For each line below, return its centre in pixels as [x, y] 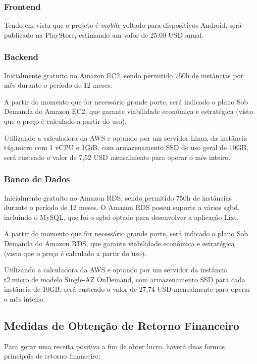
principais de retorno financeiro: [52, 356]
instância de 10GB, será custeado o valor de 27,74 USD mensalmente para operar [127, 289]
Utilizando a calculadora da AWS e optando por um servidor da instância [116, 270]
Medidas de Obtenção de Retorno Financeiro [122, 325]
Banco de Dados [37, 179]
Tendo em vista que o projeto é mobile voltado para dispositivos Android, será [123, 25]
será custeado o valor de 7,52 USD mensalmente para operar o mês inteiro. [117, 157]
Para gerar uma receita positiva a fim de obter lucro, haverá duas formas [114, 346]
